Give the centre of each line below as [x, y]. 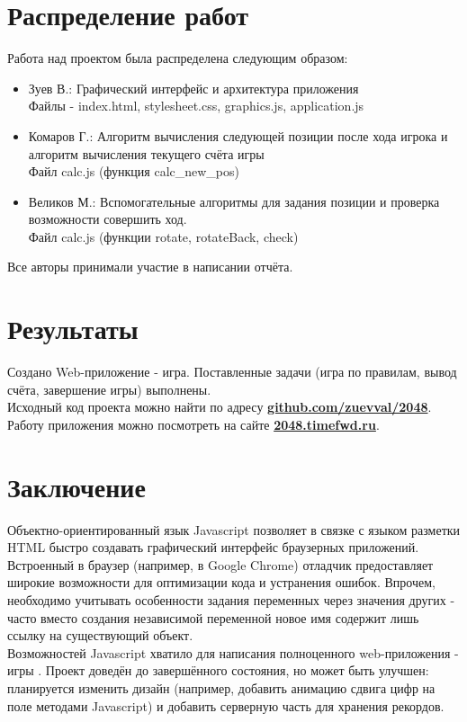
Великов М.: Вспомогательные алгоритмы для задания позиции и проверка [234, 201]
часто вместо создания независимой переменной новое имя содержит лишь [213, 617]
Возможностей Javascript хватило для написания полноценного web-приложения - [233, 652]
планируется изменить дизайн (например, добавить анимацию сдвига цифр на [221, 688]
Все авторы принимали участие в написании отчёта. [150, 267]
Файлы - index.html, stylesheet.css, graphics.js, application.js [196, 106]
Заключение [76, 486]
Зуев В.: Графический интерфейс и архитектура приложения [193, 88]
